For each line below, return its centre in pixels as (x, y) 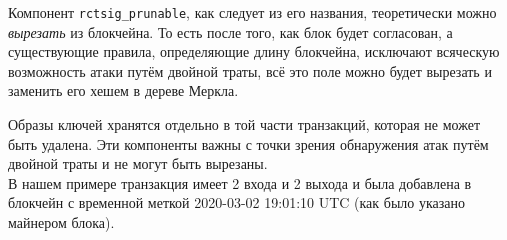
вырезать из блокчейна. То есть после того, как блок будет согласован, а (230, 31)
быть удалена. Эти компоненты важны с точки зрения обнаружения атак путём (248, 143)
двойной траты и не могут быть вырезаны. (138, 163)
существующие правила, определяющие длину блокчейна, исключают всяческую (254, 51)
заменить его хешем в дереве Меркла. (123, 90)
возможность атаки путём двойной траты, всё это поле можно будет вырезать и (250, 70)
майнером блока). (61, 222)
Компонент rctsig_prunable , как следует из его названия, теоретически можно (252, 12)
